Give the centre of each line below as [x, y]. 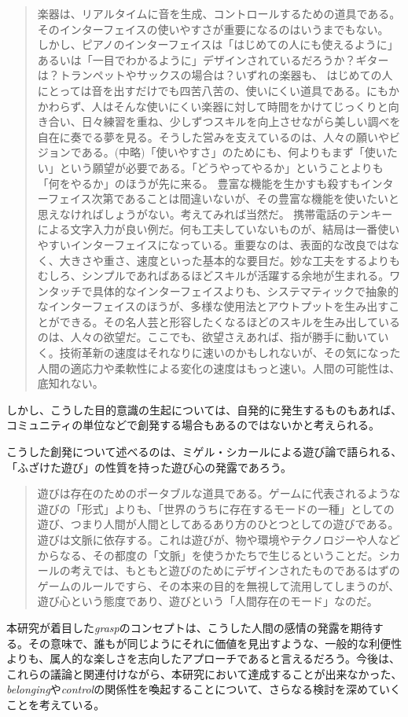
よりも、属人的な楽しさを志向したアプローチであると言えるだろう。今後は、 [204, 658]
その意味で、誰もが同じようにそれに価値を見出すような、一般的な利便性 [215, 643]
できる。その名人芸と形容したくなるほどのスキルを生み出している [230, 321]
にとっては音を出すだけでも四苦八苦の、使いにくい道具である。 [202, 90]
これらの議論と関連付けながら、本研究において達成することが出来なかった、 [204, 673]
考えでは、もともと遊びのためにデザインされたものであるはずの [235, 570]
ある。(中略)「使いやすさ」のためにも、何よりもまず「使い [234, 152]
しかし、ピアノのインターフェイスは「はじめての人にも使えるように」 [218, 44]
